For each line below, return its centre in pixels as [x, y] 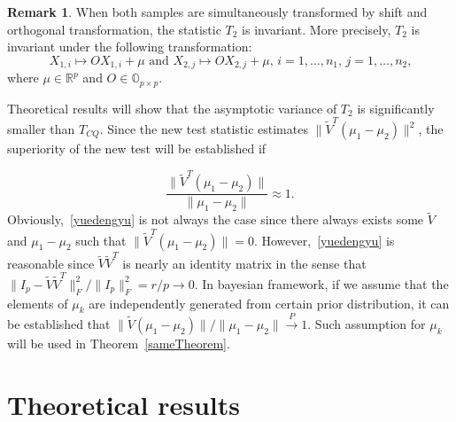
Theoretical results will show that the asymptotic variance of [172, 108]
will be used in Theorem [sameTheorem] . [119, 344]
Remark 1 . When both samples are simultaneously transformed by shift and [217, 12]
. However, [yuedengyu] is [324, 240]
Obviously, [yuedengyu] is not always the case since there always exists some [216, 219]
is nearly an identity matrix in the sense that [244, 263]
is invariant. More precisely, [317, 29]
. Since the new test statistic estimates [204, 129]
